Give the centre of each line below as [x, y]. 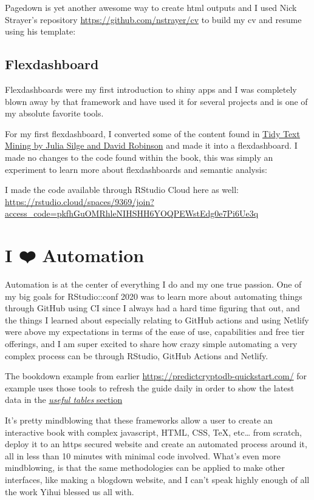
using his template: [40, 31]
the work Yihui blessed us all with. [70, 491]
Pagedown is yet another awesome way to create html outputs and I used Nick [151, 7]
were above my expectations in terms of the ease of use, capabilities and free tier [155, 332]
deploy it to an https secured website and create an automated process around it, [156, 444]
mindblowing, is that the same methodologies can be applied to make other [145, 468]
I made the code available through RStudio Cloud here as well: [122, 190]
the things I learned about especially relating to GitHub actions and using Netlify [157, 319]
